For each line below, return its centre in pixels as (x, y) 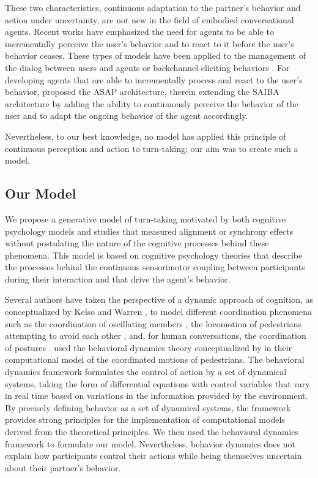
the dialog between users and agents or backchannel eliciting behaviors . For (147, 67)
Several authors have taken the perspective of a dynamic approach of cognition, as (159, 299)
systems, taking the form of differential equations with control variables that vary (157, 383)
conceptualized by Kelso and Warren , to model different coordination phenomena (158, 312)
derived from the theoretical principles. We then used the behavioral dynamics (152, 432)
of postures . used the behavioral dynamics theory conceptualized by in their (149, 347)
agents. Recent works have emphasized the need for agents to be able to (139, 32)
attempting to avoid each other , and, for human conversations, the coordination (156, 336)
